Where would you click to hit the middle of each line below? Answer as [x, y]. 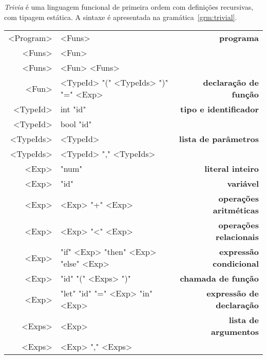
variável [243, 184]
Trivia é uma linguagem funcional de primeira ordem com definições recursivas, [129, 7]
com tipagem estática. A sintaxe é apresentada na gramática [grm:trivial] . [121, 17]
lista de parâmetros [219, 139]
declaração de [231, 83]
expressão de [233, 293]
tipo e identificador [220, 109]
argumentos [235, 332]
